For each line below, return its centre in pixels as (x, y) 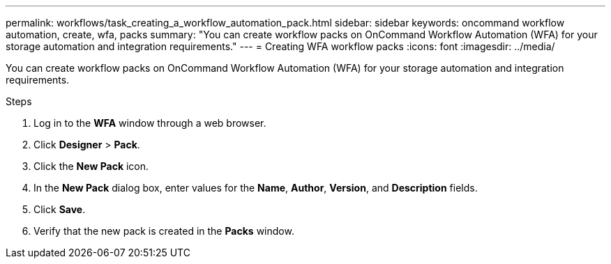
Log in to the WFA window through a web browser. (150, 123)
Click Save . (60, 209)
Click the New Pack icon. (91, 166)
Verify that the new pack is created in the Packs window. (164, 231)
